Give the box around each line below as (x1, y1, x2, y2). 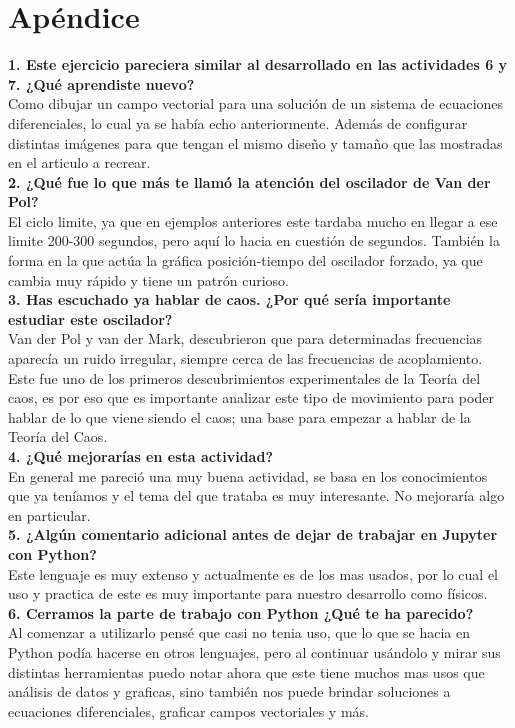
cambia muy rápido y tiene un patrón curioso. (8, 269, 289, 290)
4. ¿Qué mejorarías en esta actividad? (8, 446, 273, 466)
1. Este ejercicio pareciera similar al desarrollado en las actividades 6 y (8, 54, 508, 75)
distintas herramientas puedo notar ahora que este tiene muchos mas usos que (8, 661, 485, 682)
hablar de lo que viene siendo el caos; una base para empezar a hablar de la (8, 406, 471, 427)
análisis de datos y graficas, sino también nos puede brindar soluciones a (8, 681, 451, 702)
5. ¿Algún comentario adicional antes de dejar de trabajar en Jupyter (8, 524, 498, 545)
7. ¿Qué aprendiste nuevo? (8, 73, 195, 94)
